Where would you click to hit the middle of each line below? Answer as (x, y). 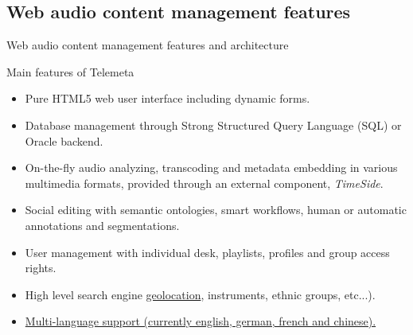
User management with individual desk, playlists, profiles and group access (207, 252)
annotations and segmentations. (102, 225)
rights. (41, 268)
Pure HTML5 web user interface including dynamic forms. (168, 98)
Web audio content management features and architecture (148, 45)
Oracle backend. (64, 140)
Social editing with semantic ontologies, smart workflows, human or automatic (216, 210)
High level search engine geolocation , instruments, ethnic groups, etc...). (200, 294)
